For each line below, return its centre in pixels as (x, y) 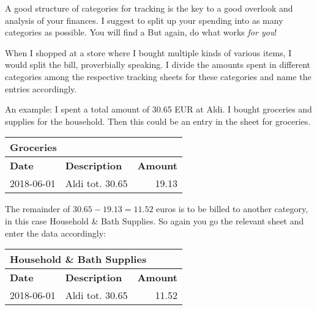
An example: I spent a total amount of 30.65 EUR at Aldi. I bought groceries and (158, 109)
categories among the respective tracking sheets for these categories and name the (158, 76)
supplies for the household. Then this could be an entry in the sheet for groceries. (158, 121)
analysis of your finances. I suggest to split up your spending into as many (144, 20)
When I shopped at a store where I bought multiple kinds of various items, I (148, 52)
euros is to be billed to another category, (232, 209)
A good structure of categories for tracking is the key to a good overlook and (149, 8)
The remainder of (38, 209)
